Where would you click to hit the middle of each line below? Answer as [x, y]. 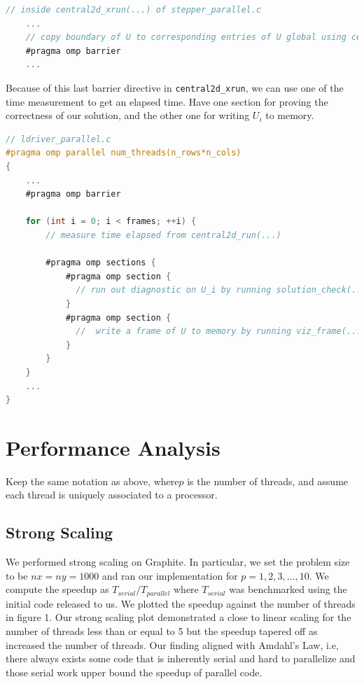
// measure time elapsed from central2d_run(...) [163, 235]
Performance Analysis [113, 447]
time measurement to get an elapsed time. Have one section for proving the [167, 101]
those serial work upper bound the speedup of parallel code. [134, 672]
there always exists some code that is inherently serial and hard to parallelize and [181, 658]
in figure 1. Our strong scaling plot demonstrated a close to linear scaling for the [178, 617]
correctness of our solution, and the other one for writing [128, 115]
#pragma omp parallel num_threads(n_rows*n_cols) [124, 153]
